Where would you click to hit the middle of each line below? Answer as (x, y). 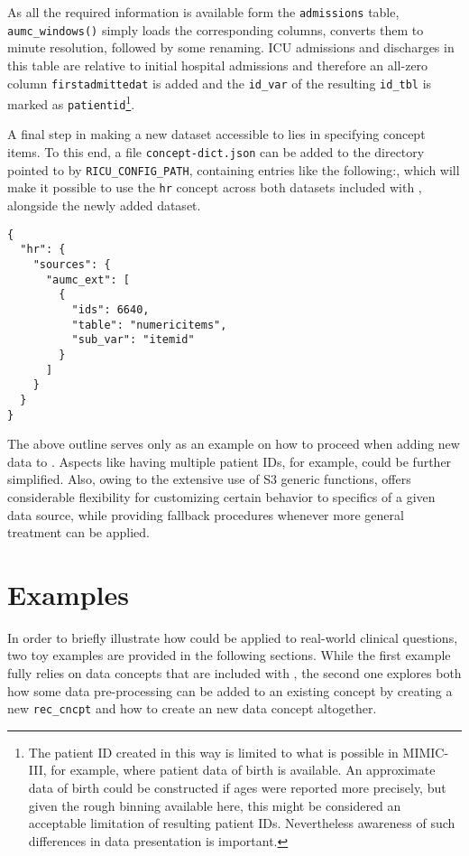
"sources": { (72, 264)
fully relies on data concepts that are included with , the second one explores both (234, 673)
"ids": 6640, (110, 309)
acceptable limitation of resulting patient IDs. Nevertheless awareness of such (242, 823)
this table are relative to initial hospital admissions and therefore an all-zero (218, 65)
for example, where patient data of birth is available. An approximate (243, 770)
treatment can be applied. (78, 532)
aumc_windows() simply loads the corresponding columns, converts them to (216, 29)
